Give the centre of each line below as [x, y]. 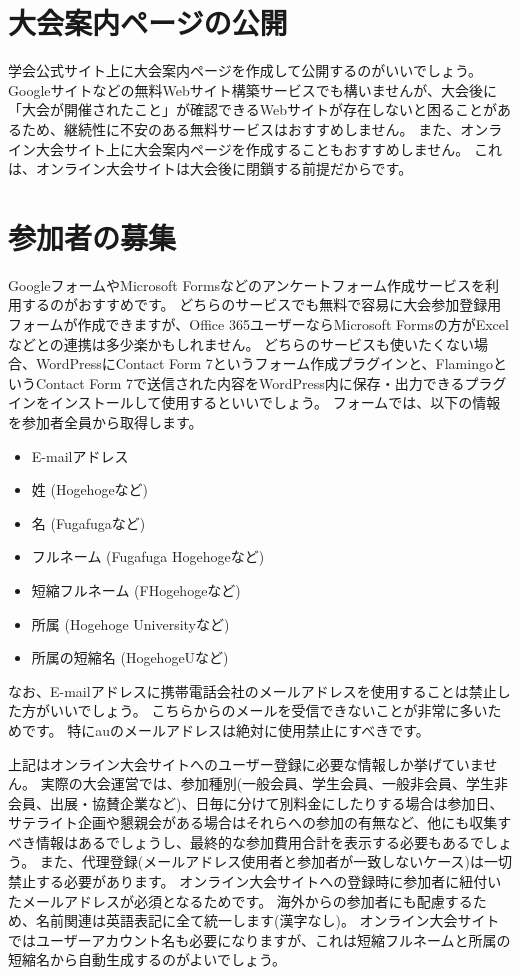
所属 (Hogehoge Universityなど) [130, 623]
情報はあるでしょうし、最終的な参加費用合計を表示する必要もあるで [259, 841]
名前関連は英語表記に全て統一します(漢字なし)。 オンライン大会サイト [267, 920]
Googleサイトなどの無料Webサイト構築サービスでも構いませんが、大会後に [253, 89]
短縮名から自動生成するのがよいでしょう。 [147, 959]
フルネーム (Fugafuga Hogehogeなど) [148, 556]
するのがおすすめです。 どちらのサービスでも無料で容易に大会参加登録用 [261, 304]
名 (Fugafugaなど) [88, 522]
